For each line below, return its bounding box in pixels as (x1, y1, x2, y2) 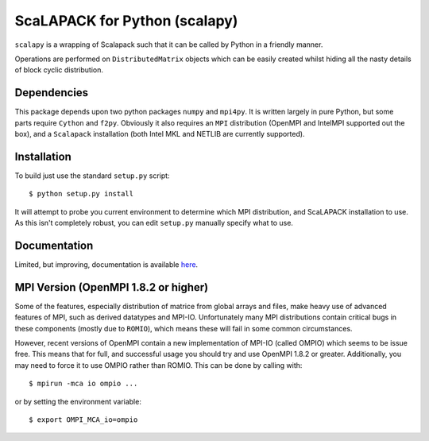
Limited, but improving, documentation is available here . (14, 260, 199, 269)
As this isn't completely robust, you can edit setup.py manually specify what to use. (14, 219, 294, 228)
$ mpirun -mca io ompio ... (29, 379, 138, 389)
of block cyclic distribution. (14, 65, 103, 75)
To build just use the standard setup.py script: (14, 171, 170, 180)
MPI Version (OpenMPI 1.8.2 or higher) (14, 280, 209, 294)
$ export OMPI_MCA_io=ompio (29, 416, 138, 424)
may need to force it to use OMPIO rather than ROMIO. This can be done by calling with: (14, 360, 303, 369)
